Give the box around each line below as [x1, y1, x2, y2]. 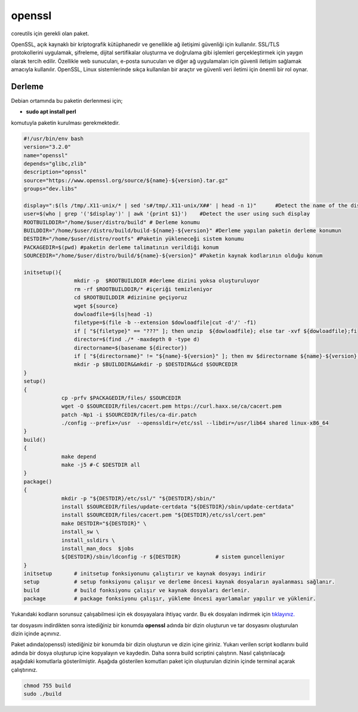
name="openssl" [23, 152, 68, 158]
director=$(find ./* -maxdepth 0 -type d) [73, 336, 200, 343]
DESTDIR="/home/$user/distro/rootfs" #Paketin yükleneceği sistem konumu [23, 236, 244, 242]
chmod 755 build [23, 682, 72, 689]
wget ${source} [73, 302, 119, 309]
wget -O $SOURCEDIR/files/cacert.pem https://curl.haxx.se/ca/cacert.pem [61, 403, 282, 410]
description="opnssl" [23, 169, 87, 176]
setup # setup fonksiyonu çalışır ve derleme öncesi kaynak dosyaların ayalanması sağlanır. [23, 579, 335, 585]
